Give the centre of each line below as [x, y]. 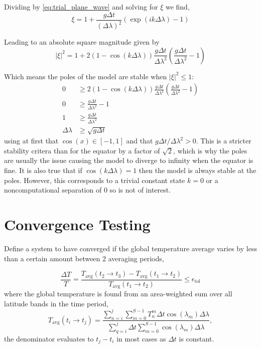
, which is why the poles [210, 150]
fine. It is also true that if [43, 170]
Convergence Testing [77, 224]
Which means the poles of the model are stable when [86, 76]
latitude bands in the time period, [56, 303]
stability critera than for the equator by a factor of [82, 150]
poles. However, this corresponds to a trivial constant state [95, 180]
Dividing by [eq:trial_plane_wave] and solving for [81, 7]
